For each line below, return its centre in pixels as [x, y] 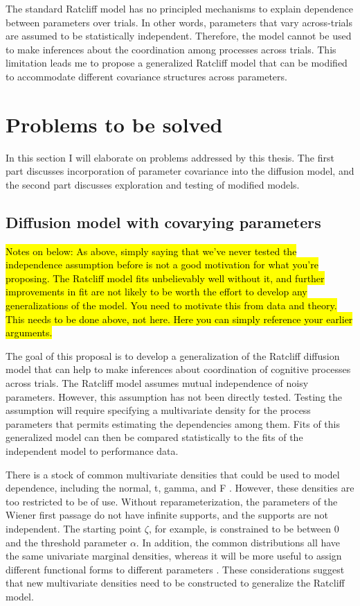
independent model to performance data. [92, 450]
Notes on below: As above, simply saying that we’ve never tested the [151, 251]
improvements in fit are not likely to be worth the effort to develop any [156, 292]
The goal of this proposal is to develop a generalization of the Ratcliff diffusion [173, 355]
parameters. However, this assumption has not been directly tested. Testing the [174, 396]
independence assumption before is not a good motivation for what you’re [162, 265]
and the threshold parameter [66, 542]
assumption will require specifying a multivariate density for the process [158, 410]
